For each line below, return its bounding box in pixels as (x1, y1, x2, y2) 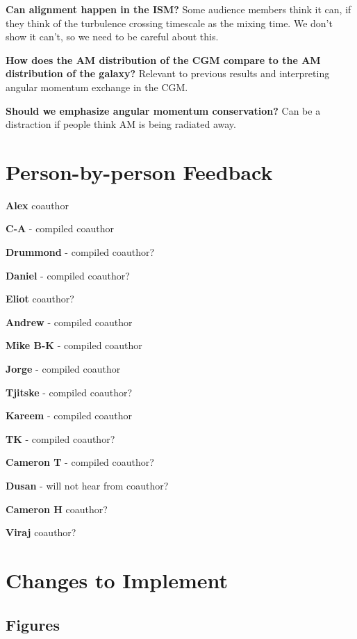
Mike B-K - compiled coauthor (6, 338, 142, 353)
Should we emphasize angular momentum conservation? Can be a (6, 103, 321, 118)
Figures (6, 613, 60, 635)
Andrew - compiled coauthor (6, 314, 133, 329)
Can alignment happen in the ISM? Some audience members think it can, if (6, 2, 351, 16)
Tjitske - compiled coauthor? (6, 385, 133, 399)
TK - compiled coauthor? (6, 431, 115, 446)
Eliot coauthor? (6, 291, 74, 306)
